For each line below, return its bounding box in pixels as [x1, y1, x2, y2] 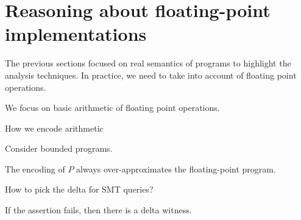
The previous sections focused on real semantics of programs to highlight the [5, 57, 291, 69]
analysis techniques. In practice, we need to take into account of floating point [5, 68, 297, 81]
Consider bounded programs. [5, 142, 113, 155]
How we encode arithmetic [5, 121, 104, 134]
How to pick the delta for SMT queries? [5, 183, 154, 196]
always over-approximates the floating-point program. [76, 162, 276, 175]
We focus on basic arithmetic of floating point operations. [5, 101, 220, 114]
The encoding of [5, 162, 65, 175]
